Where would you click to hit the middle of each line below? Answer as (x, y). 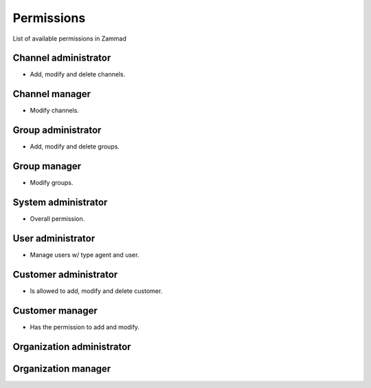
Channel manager (52, 94)
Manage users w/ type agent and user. (85, 255)
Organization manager (62, 368)
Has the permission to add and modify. (85, 327)
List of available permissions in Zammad (70, 39)
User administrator (54, 238)
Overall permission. (57, 219)
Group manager (47, 166)
